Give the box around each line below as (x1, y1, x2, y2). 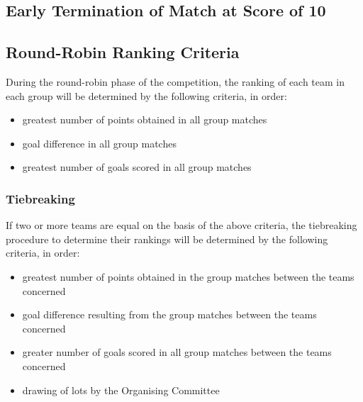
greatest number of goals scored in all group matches (22, 160, 252, 174)
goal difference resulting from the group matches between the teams (22, 307, 317, 322)
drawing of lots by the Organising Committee (22, 382, 220, 397)
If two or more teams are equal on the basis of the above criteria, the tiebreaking (6, 218, 357, 233)
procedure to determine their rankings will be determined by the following (6, 231, 328, 246)
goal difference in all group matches (22, 135, 177, 150)
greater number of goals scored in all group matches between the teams (22, 345, 332, 359)
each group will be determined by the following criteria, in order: (6, 88, 287, 103)
